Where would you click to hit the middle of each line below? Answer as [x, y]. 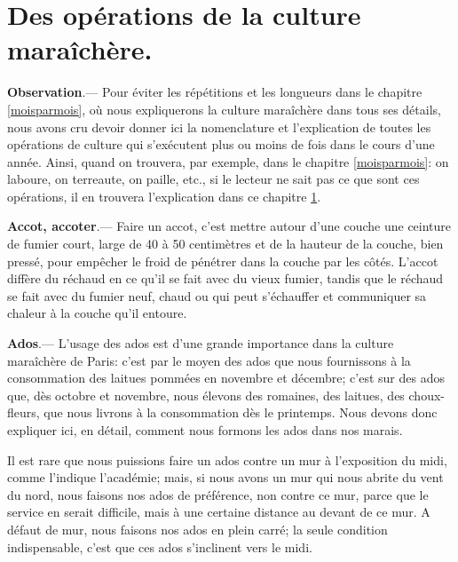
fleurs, [24, 412]
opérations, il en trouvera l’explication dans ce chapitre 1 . [164, 196]
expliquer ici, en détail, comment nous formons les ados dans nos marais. [205, 430]
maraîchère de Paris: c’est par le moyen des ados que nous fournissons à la [209, 360]
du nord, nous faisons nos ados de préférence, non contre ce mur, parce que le [218, 494]
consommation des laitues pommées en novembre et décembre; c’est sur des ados [226, 378]
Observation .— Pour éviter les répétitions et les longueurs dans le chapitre [215, 92]
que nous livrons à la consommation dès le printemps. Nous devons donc [241, 412]
